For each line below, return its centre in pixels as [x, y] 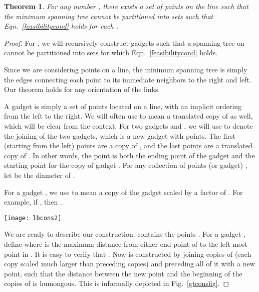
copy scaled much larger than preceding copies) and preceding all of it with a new [129, 264]
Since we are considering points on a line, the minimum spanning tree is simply [126, 69]
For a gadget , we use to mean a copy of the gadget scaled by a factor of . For [123, 192]
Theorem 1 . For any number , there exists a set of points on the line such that [126, 6]
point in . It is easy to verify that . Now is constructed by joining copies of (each [128, 254]
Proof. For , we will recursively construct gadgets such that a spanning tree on [124, 42]
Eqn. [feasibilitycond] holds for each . [61, 26]
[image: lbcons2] [33, 218]
